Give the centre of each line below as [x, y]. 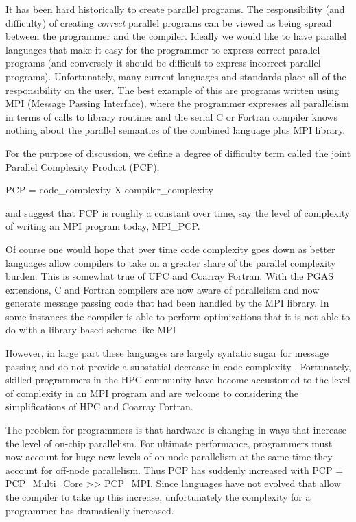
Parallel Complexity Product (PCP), [83, 166]
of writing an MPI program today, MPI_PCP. [103, 226]
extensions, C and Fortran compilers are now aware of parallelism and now [163, 289]
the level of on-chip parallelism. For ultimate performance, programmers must [169, 443]
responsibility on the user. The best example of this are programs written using [173, 90]
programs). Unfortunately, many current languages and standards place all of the [176, 76]
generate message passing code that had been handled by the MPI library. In [167, 303]
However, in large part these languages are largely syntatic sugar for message [167, 353]
